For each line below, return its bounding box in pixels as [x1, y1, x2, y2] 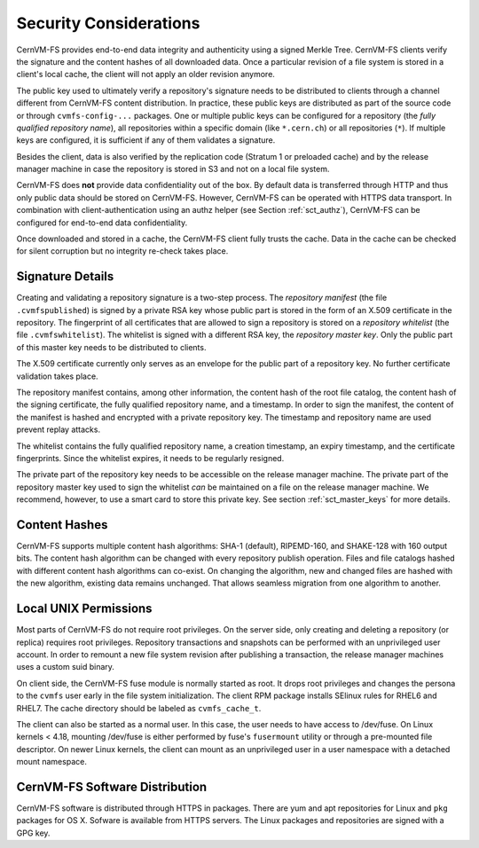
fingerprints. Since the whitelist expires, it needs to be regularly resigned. [16, 453, 285, 463]
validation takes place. [16, 371, 98, 381]
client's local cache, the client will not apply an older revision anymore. [16, 69, 275, 80]
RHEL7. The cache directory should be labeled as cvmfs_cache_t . [16, 703, 262, 713]
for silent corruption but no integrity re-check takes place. [16, 246, 229, 256]
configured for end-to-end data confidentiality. [16, 217, 188, 228]
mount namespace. [16, 757, 88, 767]
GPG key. [16, 828, 51, 838]
